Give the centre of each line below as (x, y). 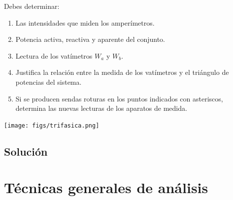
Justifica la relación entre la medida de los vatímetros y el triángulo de (122, 72)
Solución (26, 151)
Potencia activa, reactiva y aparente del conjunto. (90, 39)
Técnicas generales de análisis (106, 187)
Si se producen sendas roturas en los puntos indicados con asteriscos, (119, 98)
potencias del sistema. (49, 82)
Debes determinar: (32, 6)
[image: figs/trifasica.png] (52, 125)
